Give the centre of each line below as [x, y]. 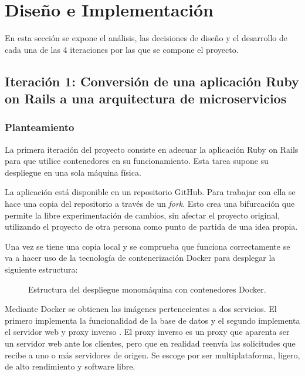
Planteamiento [40, 127]
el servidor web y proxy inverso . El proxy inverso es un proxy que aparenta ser [147, 332]
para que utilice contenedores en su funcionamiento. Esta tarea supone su [137, 161]
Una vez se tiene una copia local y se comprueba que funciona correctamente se [148, 246]
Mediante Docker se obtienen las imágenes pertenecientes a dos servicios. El [141, 309]
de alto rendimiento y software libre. [70, 366]
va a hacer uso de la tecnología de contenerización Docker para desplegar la [140, 258]
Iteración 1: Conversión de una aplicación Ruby [152, 81]
